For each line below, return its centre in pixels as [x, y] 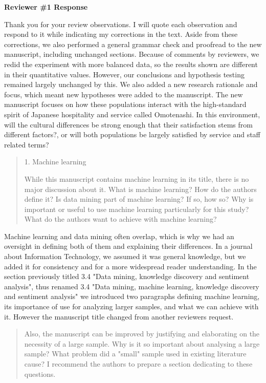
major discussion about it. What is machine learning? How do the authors [140, 189]
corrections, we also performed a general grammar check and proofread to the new [133, 44]
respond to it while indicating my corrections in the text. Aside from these [121, 34]
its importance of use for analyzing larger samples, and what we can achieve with [131, 306]
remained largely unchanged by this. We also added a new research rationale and [131, 84]
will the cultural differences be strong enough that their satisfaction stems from [128, 124]
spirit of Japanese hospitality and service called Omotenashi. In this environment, [132, 114]
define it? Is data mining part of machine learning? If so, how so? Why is [139, 199]
